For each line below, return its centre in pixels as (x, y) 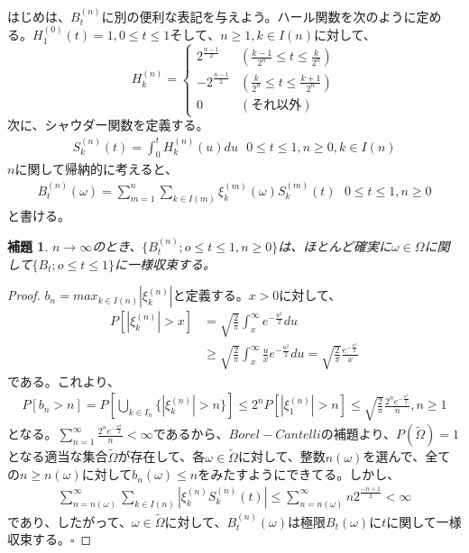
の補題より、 (358, 434)
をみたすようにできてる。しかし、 (299, 474)
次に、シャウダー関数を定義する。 (108, 125)
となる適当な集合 (58, 456)
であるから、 (191, 434)
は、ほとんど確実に (335, 246)
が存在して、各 (161, 456)
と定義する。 (211, 295)
